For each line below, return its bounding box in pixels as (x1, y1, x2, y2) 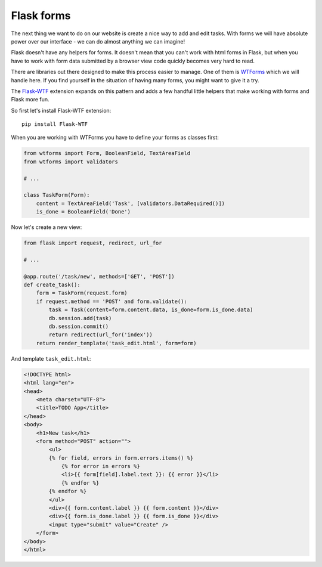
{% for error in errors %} (61, 463, 140, 470)
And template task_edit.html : (11, 355, 91, 362)
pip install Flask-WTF (21, 121, 88, 128)
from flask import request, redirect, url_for (23, 240, 162, 247)
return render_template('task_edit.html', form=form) (36, 340, 197, 346)
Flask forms (11, 9, 71, 22)
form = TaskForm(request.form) (36, 290, 128, 296)
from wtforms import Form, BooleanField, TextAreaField (23, 150, 191, 157)
